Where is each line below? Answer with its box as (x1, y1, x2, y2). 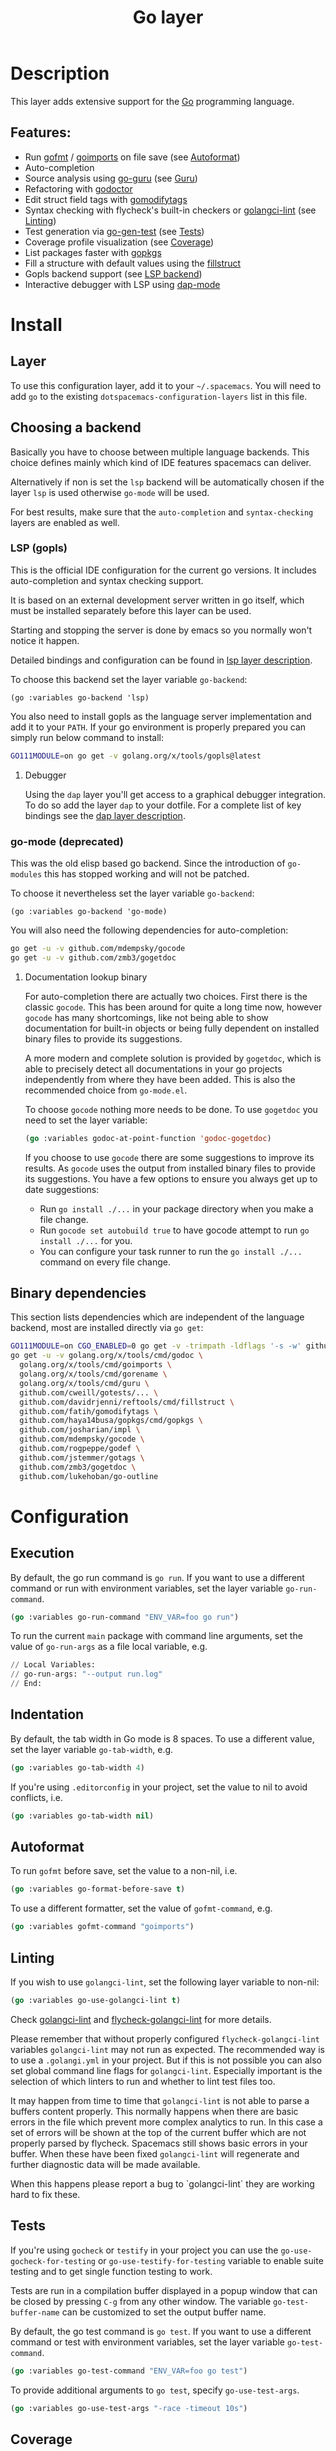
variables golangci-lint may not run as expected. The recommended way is (10, 2043, 325, 2055)
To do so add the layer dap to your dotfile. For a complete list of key (24, 799, 302, 811)
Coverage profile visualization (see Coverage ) (24, 236, 215, 248)
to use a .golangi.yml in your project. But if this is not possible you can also (10, 2054, 322, 2066)
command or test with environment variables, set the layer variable (10, 2336, 286, 2348)
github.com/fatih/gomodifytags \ (19, 1406, 159, 1416)
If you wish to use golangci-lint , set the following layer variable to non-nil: (10, 1976, 320, 1988)
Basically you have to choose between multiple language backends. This (10, 446, 310, 458)
